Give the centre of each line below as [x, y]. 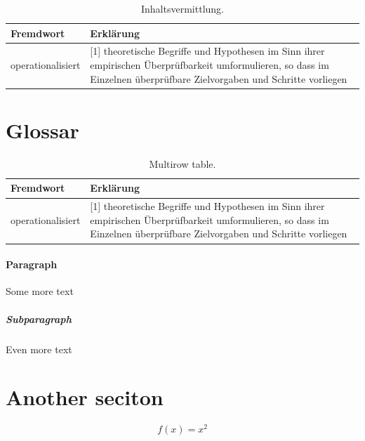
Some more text [40, 291]
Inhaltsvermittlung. [182, 8]
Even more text [39, 349]
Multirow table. [182, 163]
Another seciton [85, 397]
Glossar [42, 130]
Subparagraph [39, 318]
